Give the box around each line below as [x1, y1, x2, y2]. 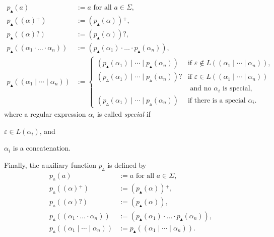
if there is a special [187, 97, 246, 104]
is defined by [107, 159, 147, 170]
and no [190, 85, 212, 92]
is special [223, 85, 250, 92]
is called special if [97, 109, 151, 119]
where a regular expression [4, 109, 86, 119]
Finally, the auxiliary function [4, 159, 97, 170]
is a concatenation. [13, 143, 71, 153]
